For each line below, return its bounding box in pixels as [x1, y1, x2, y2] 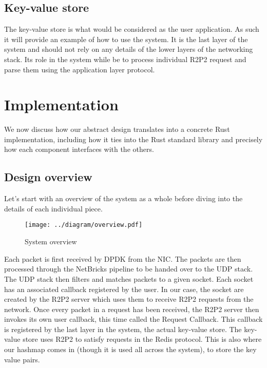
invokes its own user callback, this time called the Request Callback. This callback [4, 314, 263, 324]
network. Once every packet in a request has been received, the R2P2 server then [4, 303, 259, 314]
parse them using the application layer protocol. [4, 64, 155, 74]
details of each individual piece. [4, 203, 103, 214]
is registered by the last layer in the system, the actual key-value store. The [4, 323, 242, 334]
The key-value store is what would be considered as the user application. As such [4, 24, 259, 34]
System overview [25, 236, 77, 247]
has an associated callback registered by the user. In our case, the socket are [4, 283, 244, 294]
